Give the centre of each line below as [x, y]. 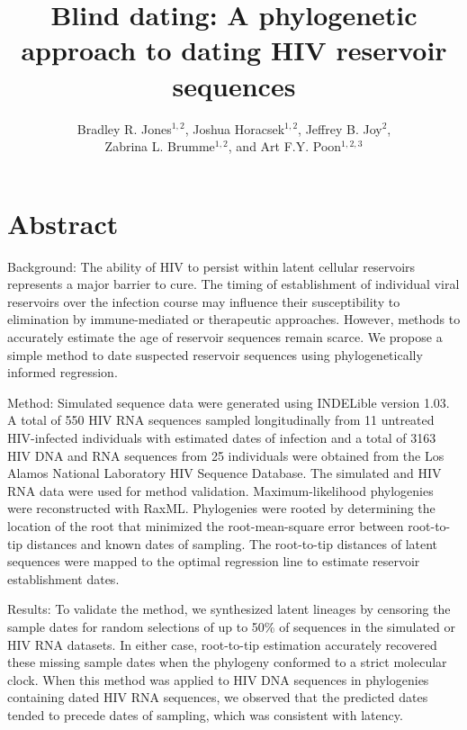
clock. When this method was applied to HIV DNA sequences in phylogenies [218, 679]
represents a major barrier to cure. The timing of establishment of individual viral [233, 284]
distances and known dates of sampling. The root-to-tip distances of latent [232, 543]
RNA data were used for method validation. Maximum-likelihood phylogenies [220, 490]
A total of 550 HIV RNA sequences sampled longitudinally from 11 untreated [221, 420]
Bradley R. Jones [124, 128]
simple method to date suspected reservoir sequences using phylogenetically [215, 354]
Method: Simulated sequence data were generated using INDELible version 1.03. [229, 402]
